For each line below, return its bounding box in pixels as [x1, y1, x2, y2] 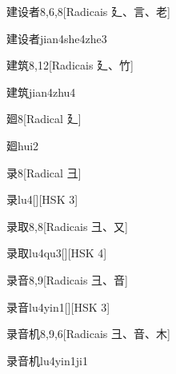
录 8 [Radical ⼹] [6, 164, 82, 181]
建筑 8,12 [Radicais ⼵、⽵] [6, 57, 134, 74]
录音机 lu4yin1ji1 [6, 352, 88, 368]
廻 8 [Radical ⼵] [6, 110, 82, 127]
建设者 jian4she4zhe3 [6, 30, 107, 46]
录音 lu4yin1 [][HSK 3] [6, 298, 110, 315]
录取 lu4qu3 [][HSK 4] [6, 245, 107, 261]
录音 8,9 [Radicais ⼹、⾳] [6, 271, 128, 288]
